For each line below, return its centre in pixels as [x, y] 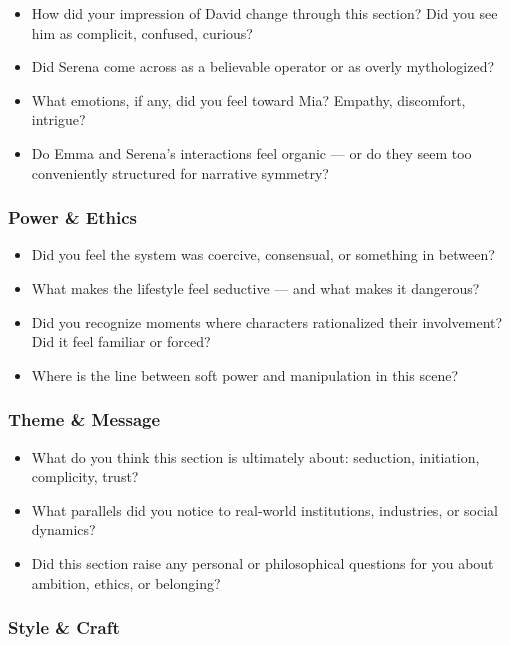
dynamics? [63, 529]
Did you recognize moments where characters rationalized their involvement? [267, 321]
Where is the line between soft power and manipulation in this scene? [244, 374]
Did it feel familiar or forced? [121, 341]
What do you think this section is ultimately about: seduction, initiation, [255, 456]
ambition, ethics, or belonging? [126, 582]
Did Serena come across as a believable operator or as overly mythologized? [263, 66]
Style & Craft [64, 627]
